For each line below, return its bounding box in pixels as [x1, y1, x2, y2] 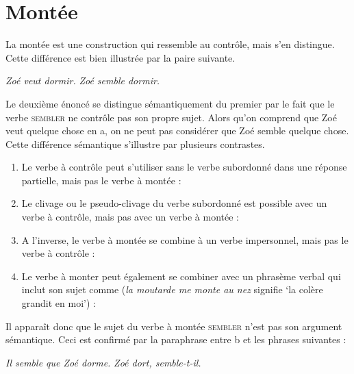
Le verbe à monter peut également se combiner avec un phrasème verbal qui [21, 269, 341, 283]
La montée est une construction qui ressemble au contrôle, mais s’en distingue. [5, 37, 335, 51]
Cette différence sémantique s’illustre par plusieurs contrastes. [5, 136, 265, 151]
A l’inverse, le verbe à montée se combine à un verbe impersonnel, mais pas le [21, 232, 349, 247]
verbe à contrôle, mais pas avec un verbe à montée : [21, 210, 239, 224]
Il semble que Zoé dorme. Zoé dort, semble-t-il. [5, 355, 201, 369]
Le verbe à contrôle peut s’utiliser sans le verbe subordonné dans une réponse [21, 160, 347, 174]
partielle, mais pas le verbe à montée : [21, 173, 181, 187]
